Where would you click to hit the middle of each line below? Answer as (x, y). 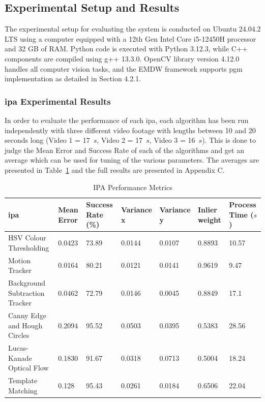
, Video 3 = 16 (172, 140)
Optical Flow (28, 368)
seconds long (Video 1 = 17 (47, 140)
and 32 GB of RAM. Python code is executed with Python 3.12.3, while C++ (126, 49)
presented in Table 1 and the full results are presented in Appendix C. (115, 169)
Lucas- (18, 348)
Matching (23, 390)
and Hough (25, 325)
